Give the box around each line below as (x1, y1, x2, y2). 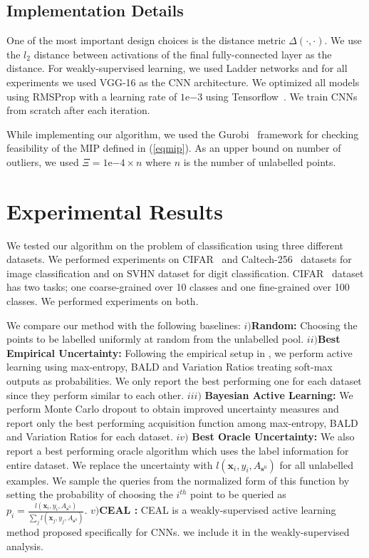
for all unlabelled (279, 457, 353, 472)
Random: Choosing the (251, 317, 358, 332)
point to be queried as (190, 487, 286, 502)
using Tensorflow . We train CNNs (205, 88, 358, 103)
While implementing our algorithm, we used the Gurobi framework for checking (6, 126, 359, 141)
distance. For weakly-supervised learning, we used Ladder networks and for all (6, 61, 348, 76)
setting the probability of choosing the (6, 487, 173, 502)
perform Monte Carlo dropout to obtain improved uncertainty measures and (6, 401, 339, 416)
